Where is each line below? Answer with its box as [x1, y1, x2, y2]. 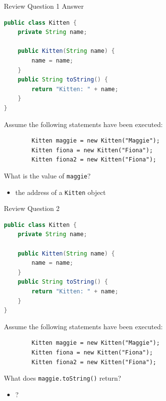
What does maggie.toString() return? [4, 373, 121, 383]
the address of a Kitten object [15, 187, 106, 197]
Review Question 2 [4, 203, 60, 213]
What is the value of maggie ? [4, 170, 91, 180]
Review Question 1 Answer [4, 1, 84, 11]
